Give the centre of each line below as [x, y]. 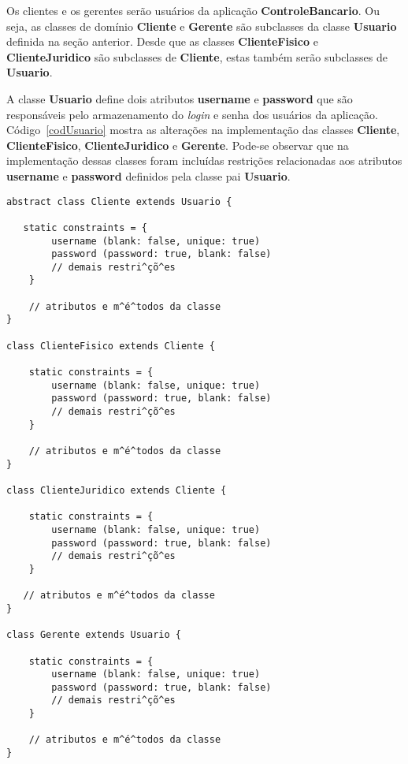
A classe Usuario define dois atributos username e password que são [180, 98]
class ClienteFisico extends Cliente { [111, 346]
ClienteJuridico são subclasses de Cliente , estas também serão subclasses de [197, 56]
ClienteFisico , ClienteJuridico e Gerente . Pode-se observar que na [178, 145]
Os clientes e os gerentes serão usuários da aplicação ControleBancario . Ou [193, 10]
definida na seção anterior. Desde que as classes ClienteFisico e [162, 41]
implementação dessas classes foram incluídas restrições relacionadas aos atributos [204, 160]
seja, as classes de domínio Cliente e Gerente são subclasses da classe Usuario [202, 26]
